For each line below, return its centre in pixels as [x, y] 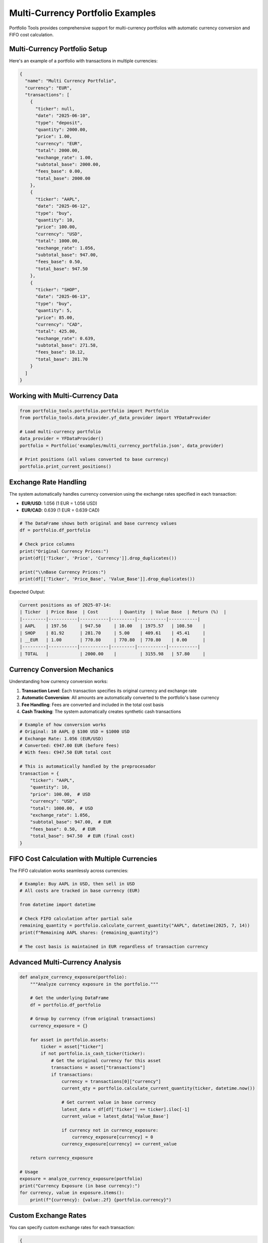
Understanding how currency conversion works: [59, 682]
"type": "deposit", [59, 123]
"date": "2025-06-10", [63, 116]
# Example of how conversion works [63, 724]
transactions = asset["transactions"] [98, 1067]
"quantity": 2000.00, [62, 130]
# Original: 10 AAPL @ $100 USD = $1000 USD [75, 732]
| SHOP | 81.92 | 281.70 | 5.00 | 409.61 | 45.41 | [113, 633]
